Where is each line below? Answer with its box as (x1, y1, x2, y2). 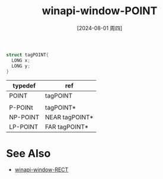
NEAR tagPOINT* (45, 113, 94, 122)
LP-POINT (9, 123, 39, 131)
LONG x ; (11, 57, 31, 63)
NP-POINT (9, 113, 40, 122)
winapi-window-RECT (14, 166, 69, 173)
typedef (12, 82, 36, 90)
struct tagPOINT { (6, 52, 49, 57)
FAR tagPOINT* (45, 123, 89, 131)
